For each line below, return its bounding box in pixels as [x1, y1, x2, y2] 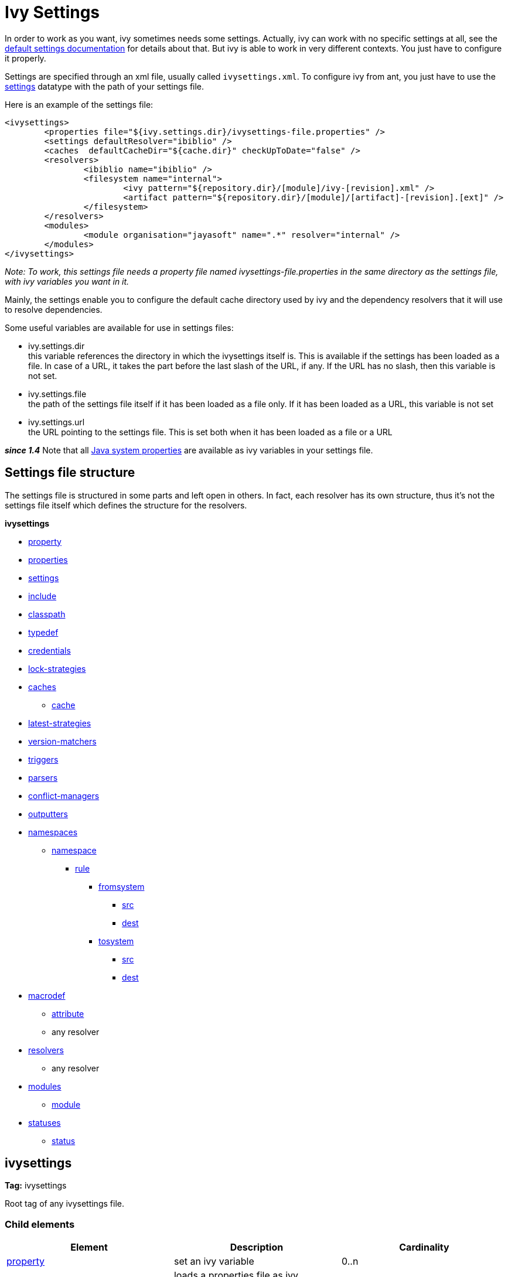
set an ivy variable [173, 1255, 254, 1268]
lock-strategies [28, 663, 86, 674]
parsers [28, 772, 58, 783]
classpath [28, 609, 66, 619]
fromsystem [98, 881, 145, 892]
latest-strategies [28, 718, 91, 728]
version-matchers [28, 736, 97, 746]
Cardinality [399, 1241, 449, 1254]
